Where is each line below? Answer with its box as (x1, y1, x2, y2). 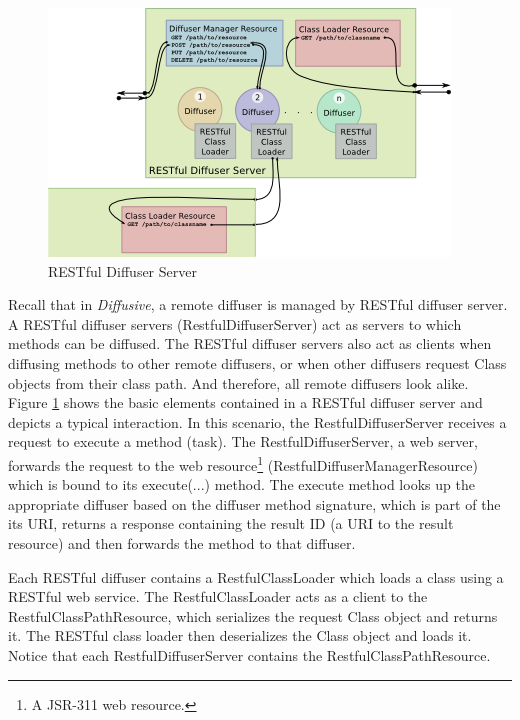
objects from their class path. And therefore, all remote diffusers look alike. (8, 372, 469, 393)
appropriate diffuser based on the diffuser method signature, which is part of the (8, 493, 501, 514)
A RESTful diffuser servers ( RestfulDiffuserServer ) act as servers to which (8, 313, 462, 334)
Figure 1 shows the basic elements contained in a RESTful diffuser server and (8, 392, 483, 413)
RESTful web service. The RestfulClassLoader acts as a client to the (8, 586, 428, 607)
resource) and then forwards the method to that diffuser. (8, 532, 356, 553)
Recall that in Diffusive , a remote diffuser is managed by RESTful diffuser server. (8, 294, 508, 315)
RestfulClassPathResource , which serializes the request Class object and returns (8, 605, 498, 626)
